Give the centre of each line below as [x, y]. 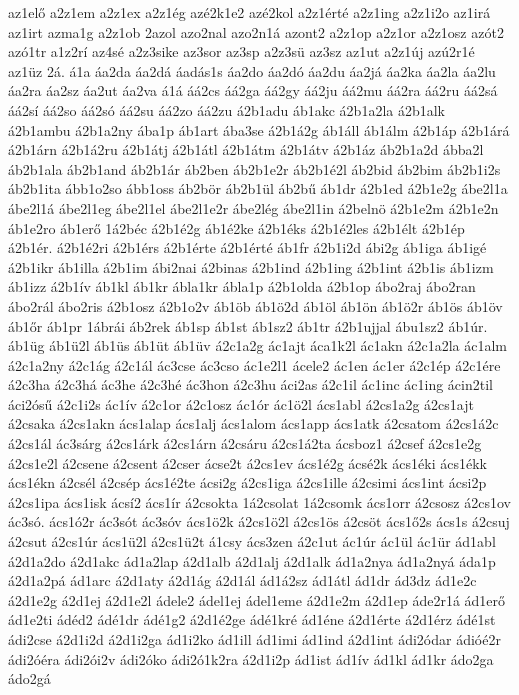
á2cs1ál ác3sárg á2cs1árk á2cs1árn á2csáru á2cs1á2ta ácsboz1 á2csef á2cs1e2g [245, 443]
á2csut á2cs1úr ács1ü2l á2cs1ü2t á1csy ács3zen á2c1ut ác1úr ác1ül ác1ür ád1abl [252, 541]
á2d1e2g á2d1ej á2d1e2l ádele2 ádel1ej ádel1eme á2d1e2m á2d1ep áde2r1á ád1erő [257, 599]
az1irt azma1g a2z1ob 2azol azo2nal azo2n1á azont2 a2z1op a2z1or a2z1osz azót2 [256, 31]
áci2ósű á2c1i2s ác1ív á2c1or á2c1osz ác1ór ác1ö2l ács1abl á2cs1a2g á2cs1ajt [241, 403]
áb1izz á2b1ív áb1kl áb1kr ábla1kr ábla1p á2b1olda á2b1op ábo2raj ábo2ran [242, 286]
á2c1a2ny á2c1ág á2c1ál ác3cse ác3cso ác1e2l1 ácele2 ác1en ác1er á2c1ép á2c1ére [254, 364]
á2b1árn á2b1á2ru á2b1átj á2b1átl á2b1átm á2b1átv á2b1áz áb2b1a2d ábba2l [246, 149]
